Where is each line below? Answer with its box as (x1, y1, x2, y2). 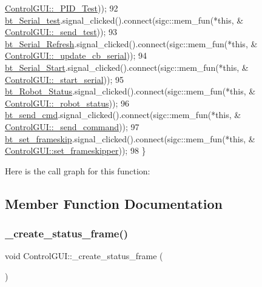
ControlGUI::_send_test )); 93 (5, 25, 118, 38)
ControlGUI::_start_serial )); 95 (5, 73, 124, 85)
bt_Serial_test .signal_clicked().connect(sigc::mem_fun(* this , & (5, 13, 244, 26)
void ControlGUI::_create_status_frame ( (5, 249, 163, 262)
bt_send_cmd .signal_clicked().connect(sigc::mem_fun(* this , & (5, 108, 241, 121)
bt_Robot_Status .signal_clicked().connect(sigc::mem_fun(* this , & (5, 85, 256, 97)
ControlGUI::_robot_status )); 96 (5, 96, 129, 109)
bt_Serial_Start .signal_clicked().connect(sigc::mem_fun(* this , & (5, 61, 249, 73)
